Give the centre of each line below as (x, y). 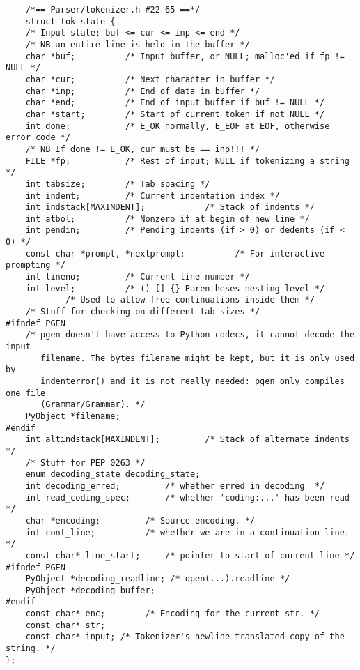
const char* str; (65, 625)
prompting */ (36, 265)
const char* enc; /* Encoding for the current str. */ (173, 614)
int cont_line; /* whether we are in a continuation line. (187, 532)
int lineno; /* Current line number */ (138, 277)
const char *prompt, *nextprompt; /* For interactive (175, 253)
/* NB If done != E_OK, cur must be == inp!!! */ (143, 149)
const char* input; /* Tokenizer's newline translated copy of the (185, 637)
